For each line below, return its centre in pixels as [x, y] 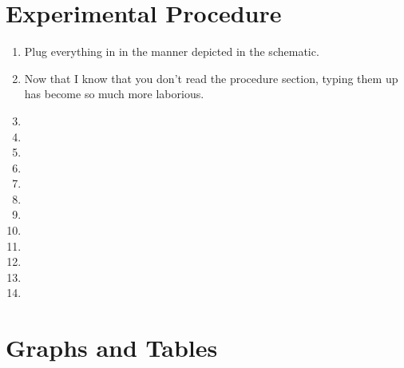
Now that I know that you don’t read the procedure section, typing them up [211, 78]
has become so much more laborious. [114, 94]
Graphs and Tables [112, 348]
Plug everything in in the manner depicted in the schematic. [172, 51]
